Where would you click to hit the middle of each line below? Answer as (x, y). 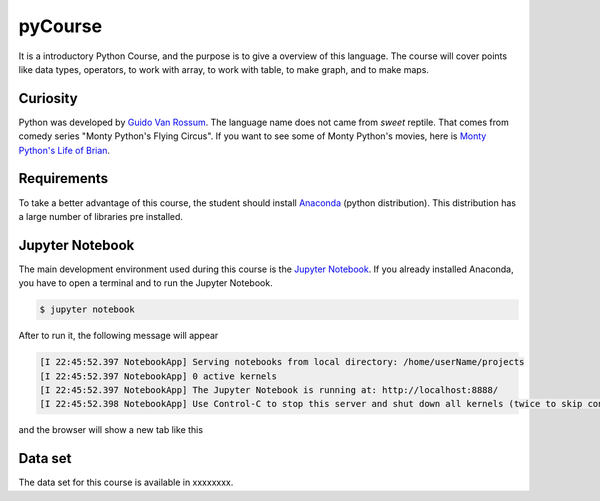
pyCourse (60, 26)
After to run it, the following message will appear (118, 336)
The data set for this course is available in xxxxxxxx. (126, 482)
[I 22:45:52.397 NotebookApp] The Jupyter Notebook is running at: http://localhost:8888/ (269, 389)
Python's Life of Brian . (64, 150)
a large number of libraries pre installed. (101, 216)
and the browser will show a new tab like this (111, 430)
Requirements (63, 178)
